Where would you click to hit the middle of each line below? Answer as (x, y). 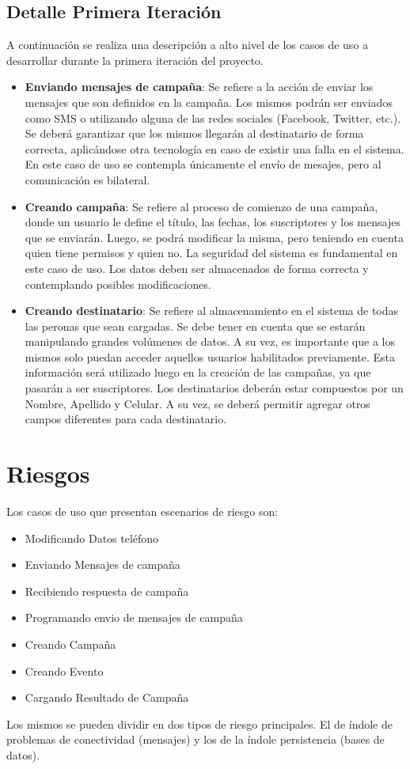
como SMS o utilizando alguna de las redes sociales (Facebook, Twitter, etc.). (213, 117)
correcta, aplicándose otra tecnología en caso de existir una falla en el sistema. (214, 148)
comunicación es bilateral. (87, 179)
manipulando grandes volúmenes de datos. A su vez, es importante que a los (210, 341)
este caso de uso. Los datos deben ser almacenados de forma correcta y (197, 268)
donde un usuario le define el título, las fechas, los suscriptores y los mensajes (213, 222)
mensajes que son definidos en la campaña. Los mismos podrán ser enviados (209, 102)
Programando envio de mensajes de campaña (134, 617)
